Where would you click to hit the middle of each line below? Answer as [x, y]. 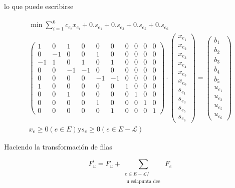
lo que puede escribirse [39, 6]
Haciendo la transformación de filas [58, 146]
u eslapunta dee [143, 181]
